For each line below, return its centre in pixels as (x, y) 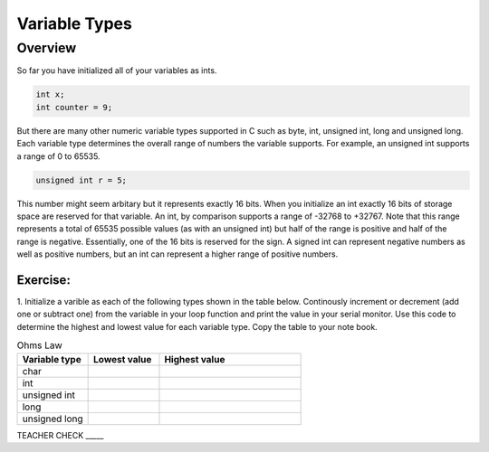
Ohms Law (39, 345)
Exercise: (44, 280)
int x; (50, 94)
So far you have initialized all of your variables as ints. (117, 71)
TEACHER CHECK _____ (60, 435)
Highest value (195, 359)
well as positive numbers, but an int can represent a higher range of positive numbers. (177, 254)
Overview (47, 48)
